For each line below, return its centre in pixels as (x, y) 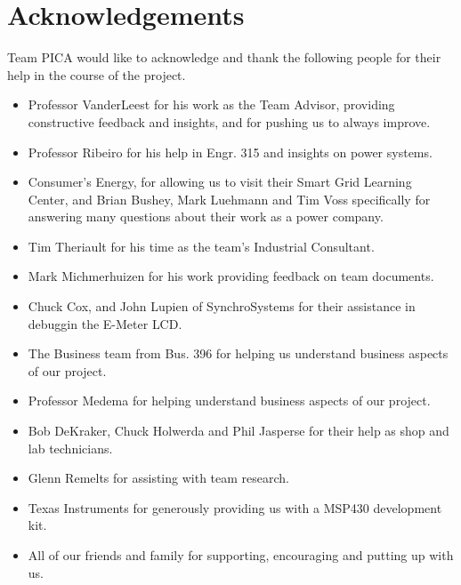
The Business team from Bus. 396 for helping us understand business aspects (238, 353)
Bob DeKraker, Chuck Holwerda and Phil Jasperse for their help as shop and (239, 431)
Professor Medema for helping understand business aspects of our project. (229, 401)
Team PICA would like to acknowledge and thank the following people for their (224, 57)
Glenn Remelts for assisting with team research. (158, 478)
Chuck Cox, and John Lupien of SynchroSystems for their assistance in (222, 306)
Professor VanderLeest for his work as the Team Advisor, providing (211, 104)
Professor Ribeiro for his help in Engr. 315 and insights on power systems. (230, 152)
